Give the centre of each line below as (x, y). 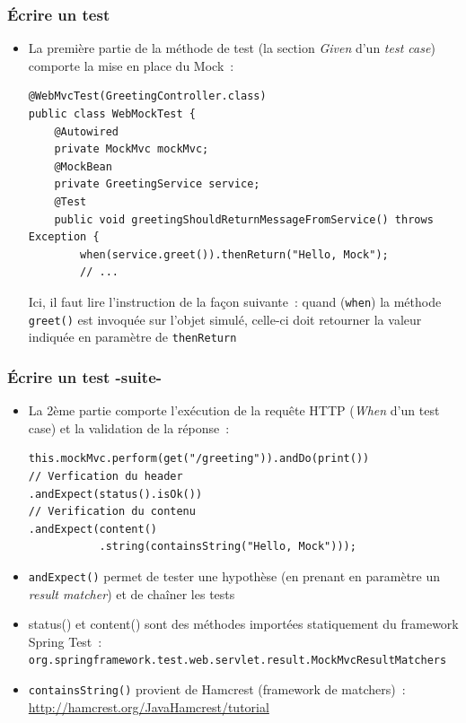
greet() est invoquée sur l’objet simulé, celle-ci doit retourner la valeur (225, 319)
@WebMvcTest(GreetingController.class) (147, 96)
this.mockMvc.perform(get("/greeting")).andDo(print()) (199, 459)
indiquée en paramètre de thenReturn (132, 337)
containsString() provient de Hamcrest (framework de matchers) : (217, 688)
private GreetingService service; (157, 184)
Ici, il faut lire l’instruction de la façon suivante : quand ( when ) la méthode (235, 301)
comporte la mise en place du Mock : (131, 65)
